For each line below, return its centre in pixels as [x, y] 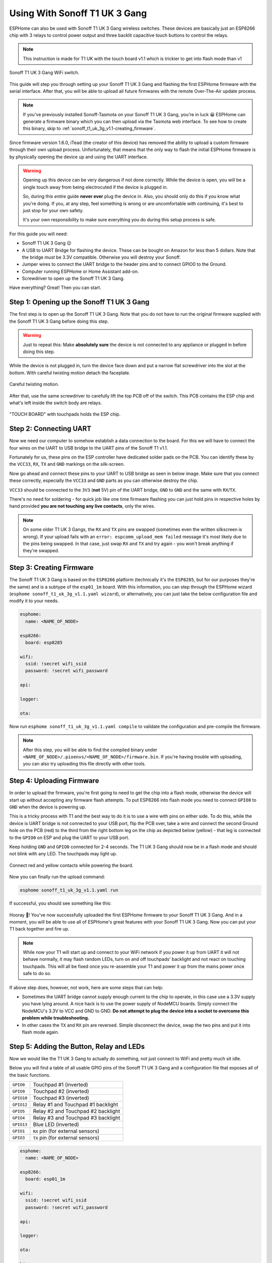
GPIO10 [20, 1098]
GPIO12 [20, 1105]
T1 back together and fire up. [39, 929]
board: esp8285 [44, 642]
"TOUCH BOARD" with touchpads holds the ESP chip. [65, 414]
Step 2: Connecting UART [50, 429]
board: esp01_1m [45, 1179]
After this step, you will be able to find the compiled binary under [90, 750]
